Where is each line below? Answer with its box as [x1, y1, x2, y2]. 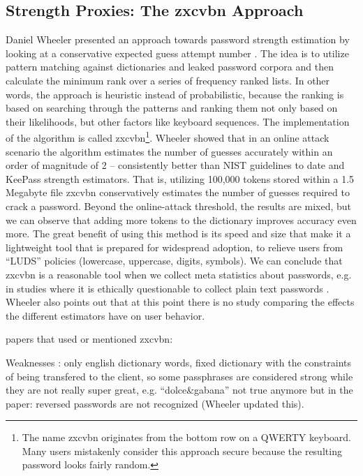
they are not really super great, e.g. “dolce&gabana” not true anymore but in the [6, 382, 353, 397]
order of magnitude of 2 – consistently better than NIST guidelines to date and [6, 158, 345, 172]
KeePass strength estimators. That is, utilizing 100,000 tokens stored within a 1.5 [6, 171, 355, 186]
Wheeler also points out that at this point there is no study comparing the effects [6, 295, 355, 309]
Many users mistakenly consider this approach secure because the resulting [22, 443, 342, 458]
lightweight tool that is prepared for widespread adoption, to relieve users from [6, 239, 343, 254]
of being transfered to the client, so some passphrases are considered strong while [6, 369, 353, 383]
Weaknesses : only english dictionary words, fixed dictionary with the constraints [6, 355, 351, 369]
